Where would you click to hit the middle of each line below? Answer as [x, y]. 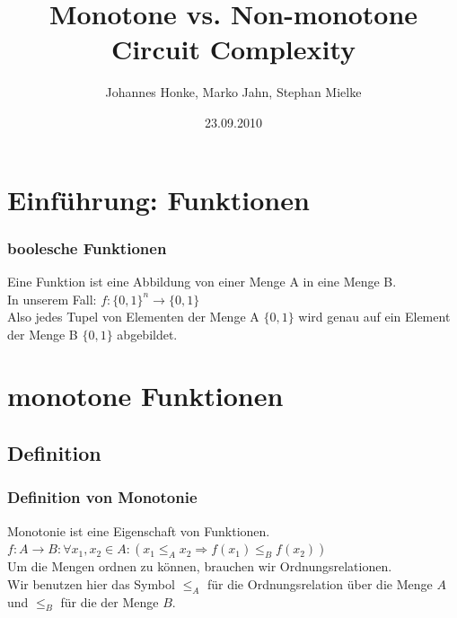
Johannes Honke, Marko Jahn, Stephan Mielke [233, 92]
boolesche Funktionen [87, 247]
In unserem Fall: [52, 299]
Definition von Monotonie [102, 497]
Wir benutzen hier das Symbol [91, 583]
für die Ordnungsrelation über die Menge [320, 583]
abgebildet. [147, 334]
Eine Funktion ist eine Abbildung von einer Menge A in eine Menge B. [202, 281]
